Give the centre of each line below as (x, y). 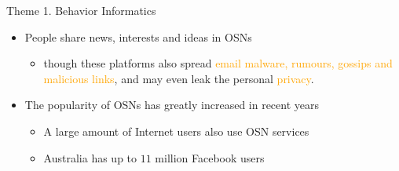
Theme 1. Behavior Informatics (81, 10)
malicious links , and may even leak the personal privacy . (179, 78)
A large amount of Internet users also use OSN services (176, 131)
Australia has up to (90, 157)
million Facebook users (210, 157)
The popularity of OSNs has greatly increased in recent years (172, 105)
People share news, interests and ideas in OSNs (138, 36)
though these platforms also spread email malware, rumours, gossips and (218, 63)
